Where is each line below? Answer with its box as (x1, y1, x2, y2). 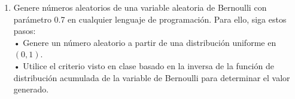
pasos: (13, 24, 36, 37)
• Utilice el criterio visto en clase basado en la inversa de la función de (13, 59, 274, 72)
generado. (13, 83, 49, 95)
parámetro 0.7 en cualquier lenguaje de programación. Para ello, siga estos (13, 13, 287, 25)
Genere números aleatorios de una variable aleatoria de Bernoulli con (13, 1, 267, 13)
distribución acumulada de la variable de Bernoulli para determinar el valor (13, 71, 290, 83)
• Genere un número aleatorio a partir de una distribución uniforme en (13, 36, 276, 48)
